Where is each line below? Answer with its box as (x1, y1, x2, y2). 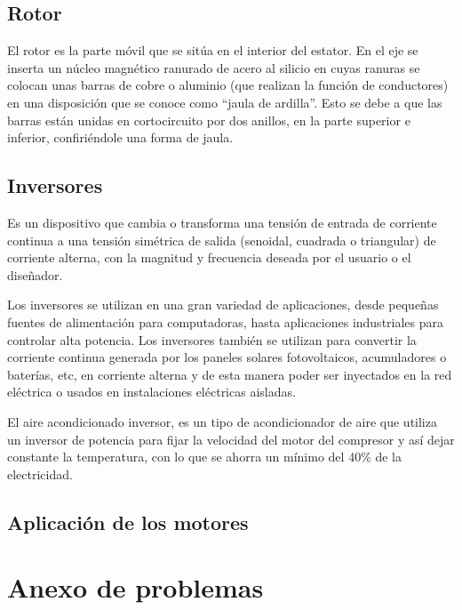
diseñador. (7, 265, 63, 284)
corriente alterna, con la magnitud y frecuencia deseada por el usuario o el (7, 248, 411, 267)
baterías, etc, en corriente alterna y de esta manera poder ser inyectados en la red (7, 365, 452, 383)
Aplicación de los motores (7, 508, 249, 535)
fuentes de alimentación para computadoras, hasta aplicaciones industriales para (7, 312, 444, 331)
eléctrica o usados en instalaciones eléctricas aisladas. (7, 382, 296, 401)
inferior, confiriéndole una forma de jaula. (7, 128, 234, 147)
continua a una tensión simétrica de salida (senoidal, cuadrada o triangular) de (7, 230, 436, 249)
